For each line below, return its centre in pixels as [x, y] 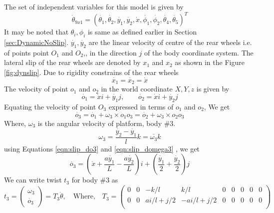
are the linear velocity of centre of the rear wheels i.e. [170, 42]
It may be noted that [36, 32]
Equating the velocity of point [50, 106]
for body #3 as [95, 180]
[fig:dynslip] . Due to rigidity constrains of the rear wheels [91, 72]
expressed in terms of [141, 106]
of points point [26, 52]
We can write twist [33, 180]
